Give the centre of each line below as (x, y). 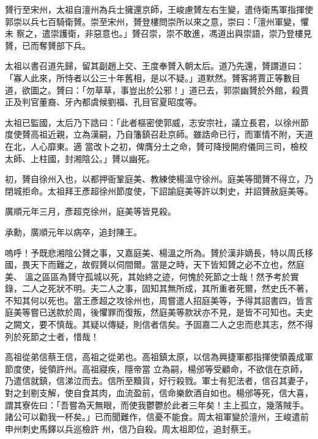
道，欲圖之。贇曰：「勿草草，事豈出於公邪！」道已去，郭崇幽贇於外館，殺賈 (157, 90)
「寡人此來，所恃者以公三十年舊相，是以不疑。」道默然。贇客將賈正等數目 (153, 77)
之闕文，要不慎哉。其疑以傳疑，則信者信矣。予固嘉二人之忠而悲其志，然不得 (159, 324)
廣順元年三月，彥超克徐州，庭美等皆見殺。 (91, 211)
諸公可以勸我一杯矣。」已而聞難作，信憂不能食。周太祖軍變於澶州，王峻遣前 (157, 417)
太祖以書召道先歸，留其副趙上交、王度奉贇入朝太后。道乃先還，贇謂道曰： (155, 66)
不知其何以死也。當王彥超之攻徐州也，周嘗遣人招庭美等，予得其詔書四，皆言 (159, 300)
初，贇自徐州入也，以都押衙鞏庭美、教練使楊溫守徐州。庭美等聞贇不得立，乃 (159, 179)
